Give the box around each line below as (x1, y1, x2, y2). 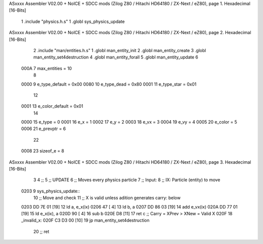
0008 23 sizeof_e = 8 (21, 148, 64, 154)
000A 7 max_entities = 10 (21, 65, 72, 71)
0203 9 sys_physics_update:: (21, 188, 80, 194)
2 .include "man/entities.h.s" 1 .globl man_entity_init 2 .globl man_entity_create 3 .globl (33, 47, 207, 53)
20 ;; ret (33, 228, 50, 234)
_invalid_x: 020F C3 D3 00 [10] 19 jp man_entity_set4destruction (21, 217, 150, 224)
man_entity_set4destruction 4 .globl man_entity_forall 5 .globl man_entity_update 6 (33, 54, 198, 60)
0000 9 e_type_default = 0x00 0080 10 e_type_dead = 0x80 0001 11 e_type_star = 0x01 (21, 81, 197, 87)
